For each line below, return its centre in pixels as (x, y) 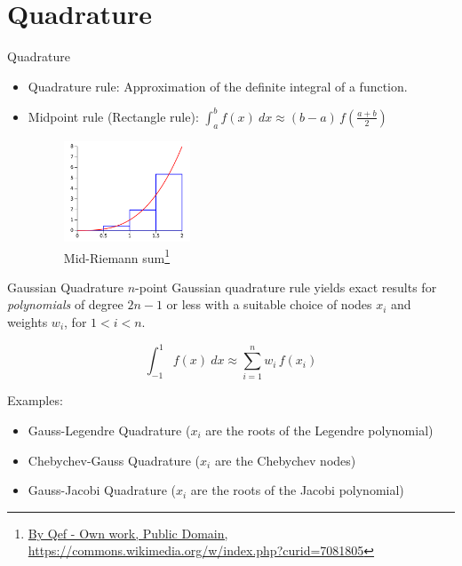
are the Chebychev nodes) (285, 460)
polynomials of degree (65, 304)
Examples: (35, 400)
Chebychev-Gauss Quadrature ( (114, 460)
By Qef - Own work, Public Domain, (128, 533)
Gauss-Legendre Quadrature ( (109, 430)
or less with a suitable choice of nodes (269, 304)
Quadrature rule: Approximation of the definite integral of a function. (218, 86)
